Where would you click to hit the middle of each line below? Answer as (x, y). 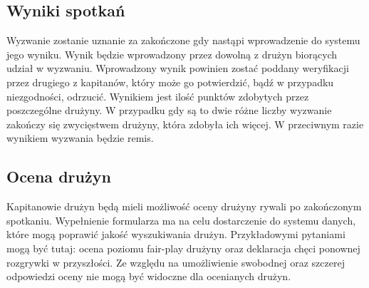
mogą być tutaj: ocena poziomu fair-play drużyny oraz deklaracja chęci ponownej (183, 248)
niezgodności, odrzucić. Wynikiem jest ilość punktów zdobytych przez (158, 96)
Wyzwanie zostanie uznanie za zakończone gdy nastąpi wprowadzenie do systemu (183, 40)
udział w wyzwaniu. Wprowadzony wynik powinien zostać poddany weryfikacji (178, 68)
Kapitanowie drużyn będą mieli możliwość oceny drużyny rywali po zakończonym (184, 206)
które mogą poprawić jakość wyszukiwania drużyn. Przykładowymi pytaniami (176, 234)
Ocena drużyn (59, 176)
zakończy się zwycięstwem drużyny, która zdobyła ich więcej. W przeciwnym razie (185, 124)
